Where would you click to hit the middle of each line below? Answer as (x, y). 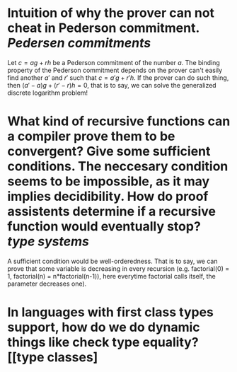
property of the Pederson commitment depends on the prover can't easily (115, 70)
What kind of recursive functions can (119, 121)
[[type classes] (53, 358)
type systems (48, 242)
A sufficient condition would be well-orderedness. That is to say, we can (112, 261)
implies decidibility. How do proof (108, 197)
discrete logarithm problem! (48, 93)
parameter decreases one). (47, 284)
